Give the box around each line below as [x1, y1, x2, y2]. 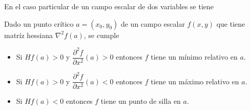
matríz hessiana [4, 29, 53, 40]
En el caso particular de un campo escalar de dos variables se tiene [4, 1, 214, 11]
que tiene [216, 18, 245, 29]
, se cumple [83, 29, 119, 40]
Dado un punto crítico [4, 18, 74, 29]
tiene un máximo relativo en [151, 76, 239, 86]
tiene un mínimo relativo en [151, 51, 238, 62]
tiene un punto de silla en [100, 96, 181, 106]
